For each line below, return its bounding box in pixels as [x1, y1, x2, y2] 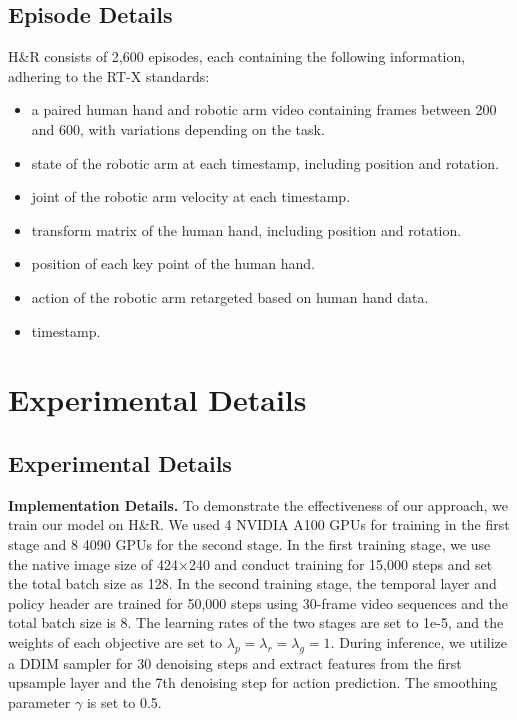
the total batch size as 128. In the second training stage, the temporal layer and [8, 573, 497, 594]
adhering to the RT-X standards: [8, 65, 210, 86]
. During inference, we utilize [330, 631, 508, 652]
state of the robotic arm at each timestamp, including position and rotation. [31, 152, 499, 173]
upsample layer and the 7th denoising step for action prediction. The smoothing [8, 672, 498, 693]
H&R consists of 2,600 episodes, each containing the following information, [8, 46, 466, 67]
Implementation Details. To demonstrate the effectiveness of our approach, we [8, 494, 509, 515]
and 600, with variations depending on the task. [31, 118, 325, 139]
